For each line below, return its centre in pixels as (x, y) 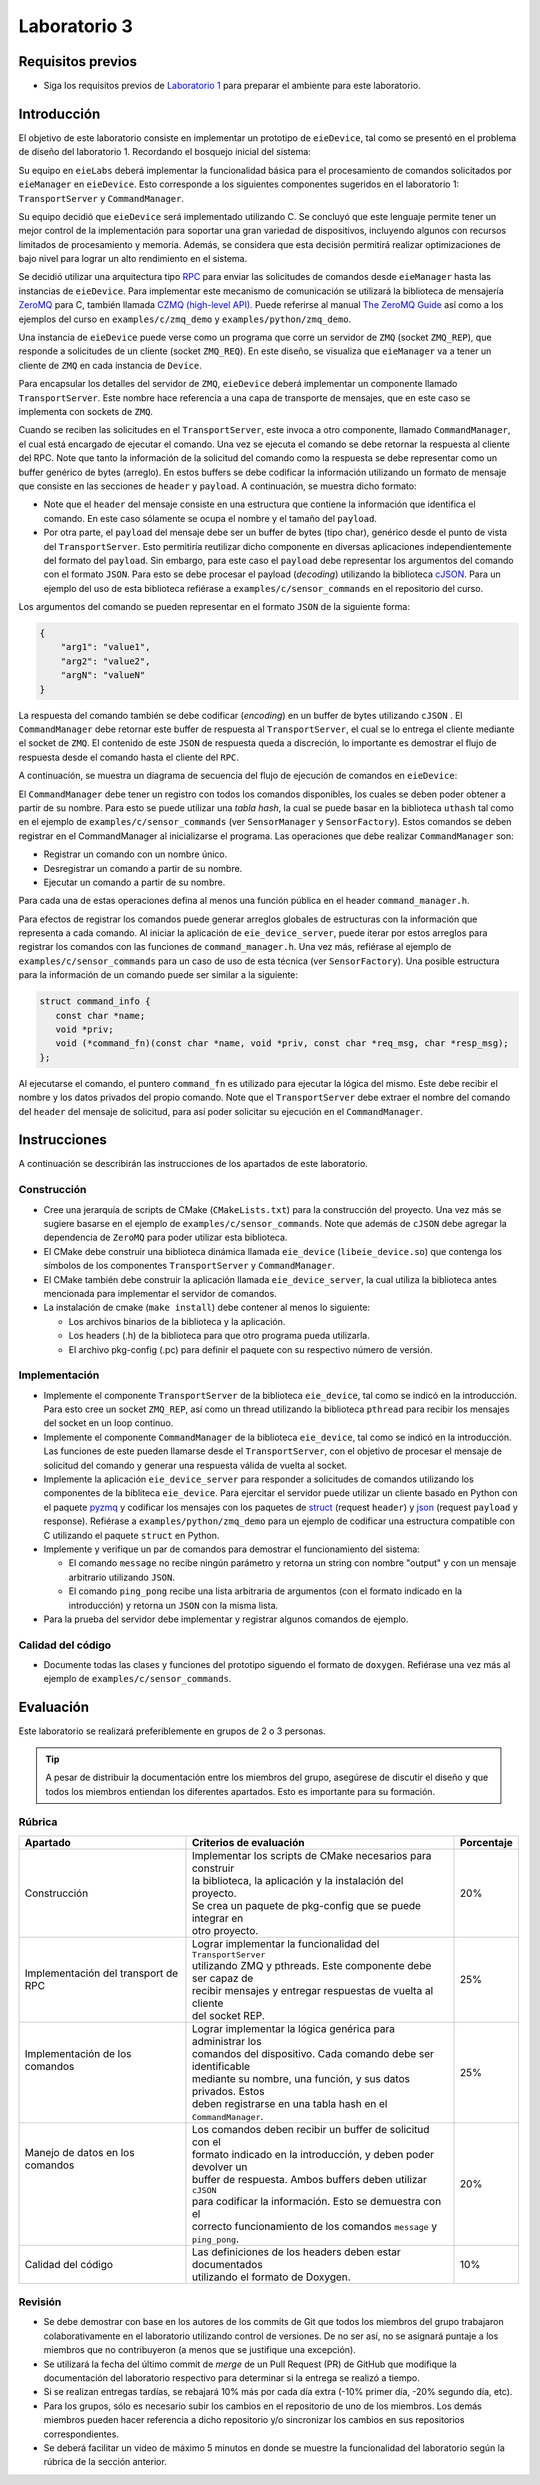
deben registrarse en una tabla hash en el (289, 2103)
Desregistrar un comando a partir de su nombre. (143, 868)
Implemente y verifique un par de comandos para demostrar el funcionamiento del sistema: (231, 1549)
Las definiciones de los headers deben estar (296, 2252)
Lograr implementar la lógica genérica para (293, 2028)
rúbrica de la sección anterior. (105, 2462)
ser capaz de (222, 1978)
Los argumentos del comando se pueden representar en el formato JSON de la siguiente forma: (214, 607)
